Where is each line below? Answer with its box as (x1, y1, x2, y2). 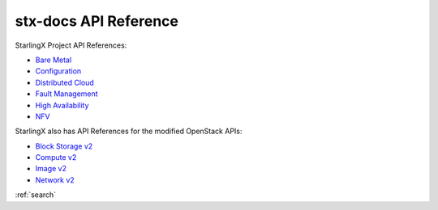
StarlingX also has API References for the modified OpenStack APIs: (15, 126, 243, 136)
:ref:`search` (15, 190, 57, 199)
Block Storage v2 (35, 141, 93, 151)
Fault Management (35, 89, 98, 99)
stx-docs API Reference (15, 12, 178, 30)
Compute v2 (35, 153, 77, 162)
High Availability (35, 100, 89, 110)
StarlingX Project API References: (15, 40, 127, 50)
